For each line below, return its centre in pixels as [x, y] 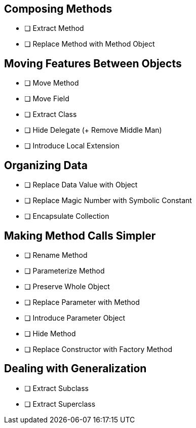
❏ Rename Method [56, 255]
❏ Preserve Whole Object [67, 286]
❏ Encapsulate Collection [67, 216]
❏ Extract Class [51, 114]
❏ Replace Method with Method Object [90, 44]
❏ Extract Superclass [60, 404]
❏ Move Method [52, 83]
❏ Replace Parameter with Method [82, 302]
